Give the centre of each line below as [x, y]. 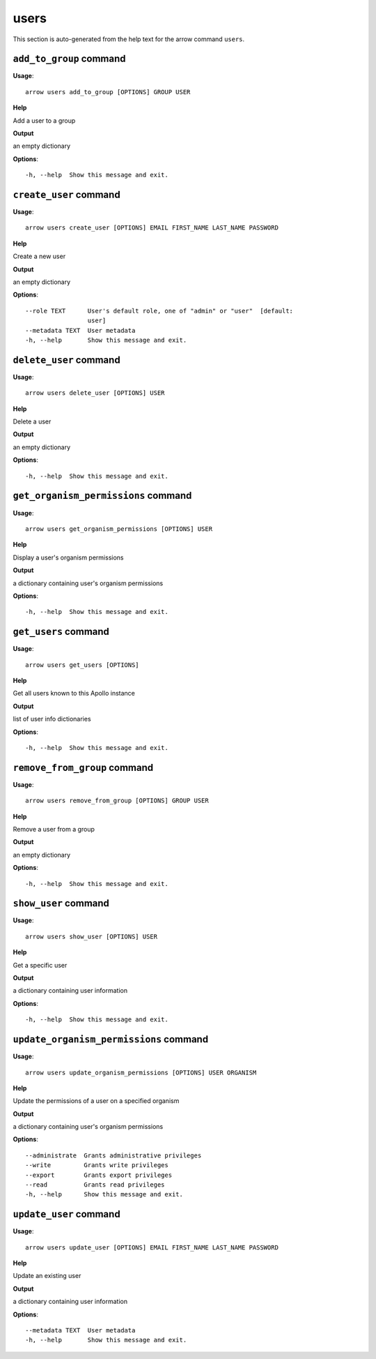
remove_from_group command [83, 767]
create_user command [67, 195]
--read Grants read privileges [95, 1185]
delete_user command [67, 360]
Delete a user [32, 421]
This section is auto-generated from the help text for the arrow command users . [129, 39]
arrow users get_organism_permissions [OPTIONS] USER [119, 529]
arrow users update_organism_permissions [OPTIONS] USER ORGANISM [141, 1072]
